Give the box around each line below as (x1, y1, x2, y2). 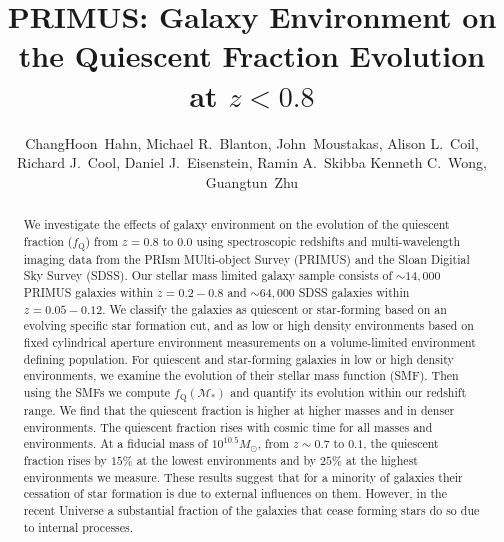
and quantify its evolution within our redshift (230, 383, 467, 400)
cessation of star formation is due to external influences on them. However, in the (23, 485, 448, 502)
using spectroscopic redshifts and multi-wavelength (196, 232, 461, 249)
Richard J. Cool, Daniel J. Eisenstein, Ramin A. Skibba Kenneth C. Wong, (16, 152, 488, 173)
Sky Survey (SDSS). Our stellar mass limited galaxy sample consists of (23, 267, 393, 284)
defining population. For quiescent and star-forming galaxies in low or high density (23, 350, 454, 367)
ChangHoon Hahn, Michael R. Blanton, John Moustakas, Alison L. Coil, (25, 132, 479, 153)
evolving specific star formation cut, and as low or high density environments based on (23, 317, 474, 334)
